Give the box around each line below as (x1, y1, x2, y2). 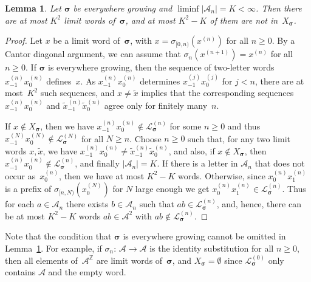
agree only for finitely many (104, 98, 208, 111)
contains (5, 266, 36, 278)
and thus (227, 120, 261, 132)
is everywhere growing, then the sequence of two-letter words (48, 61, 275, 74)
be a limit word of (53, 34, 120, 47)
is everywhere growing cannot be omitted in (123, 230, 286, 242)
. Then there (256, 2, 302, 14)
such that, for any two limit (188, 132, 290, 145)
